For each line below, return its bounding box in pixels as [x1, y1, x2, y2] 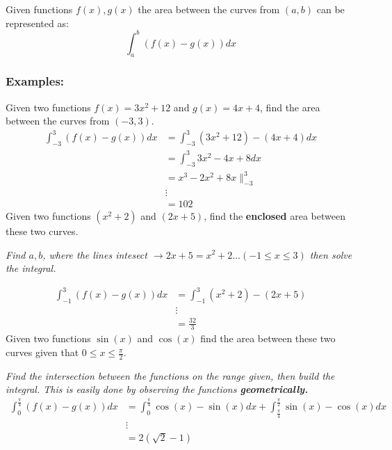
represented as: [6, 15, 69, 30]
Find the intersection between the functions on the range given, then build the [6, 368, 335, 383]
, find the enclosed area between [204, 208, 345, 223]
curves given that [6, 345, 79, 360]
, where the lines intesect [42, 247, 147, 262]
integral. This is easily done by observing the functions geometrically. [6, 382, 309, 396]
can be [316, 2, 345, 16]
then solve [309, 247, 352, 262]
